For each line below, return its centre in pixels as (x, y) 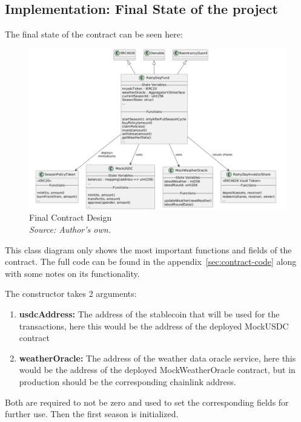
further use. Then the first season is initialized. (92, 414)
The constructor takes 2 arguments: (71, 294)
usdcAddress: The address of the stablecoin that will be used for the (149, 313)
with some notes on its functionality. (72, 273)
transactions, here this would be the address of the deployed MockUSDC (154, 326)
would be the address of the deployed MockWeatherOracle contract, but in (157, 370)
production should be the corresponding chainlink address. (127, 381)
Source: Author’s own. (70, 229)
